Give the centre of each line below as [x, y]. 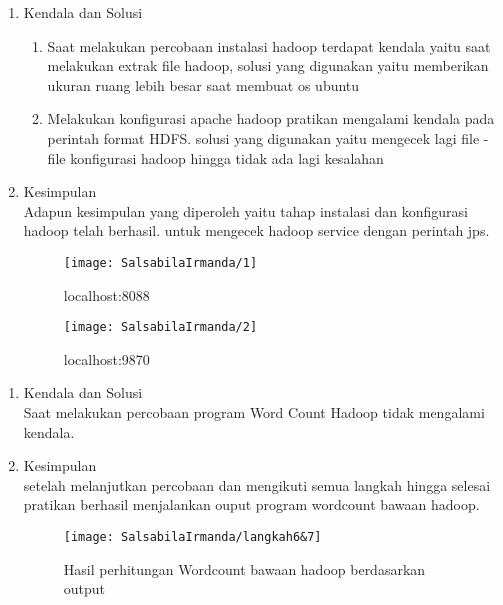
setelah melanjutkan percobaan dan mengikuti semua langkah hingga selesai [257, 484]
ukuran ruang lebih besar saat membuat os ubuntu [203, 84]
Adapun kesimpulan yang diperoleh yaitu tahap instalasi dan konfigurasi [245, 210]
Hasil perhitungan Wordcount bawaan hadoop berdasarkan [244, 568]
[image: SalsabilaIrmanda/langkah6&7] [192, 537]
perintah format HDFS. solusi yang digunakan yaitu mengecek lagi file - [268, 137]
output [84, 588]
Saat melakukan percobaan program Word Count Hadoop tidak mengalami [254, 412]
